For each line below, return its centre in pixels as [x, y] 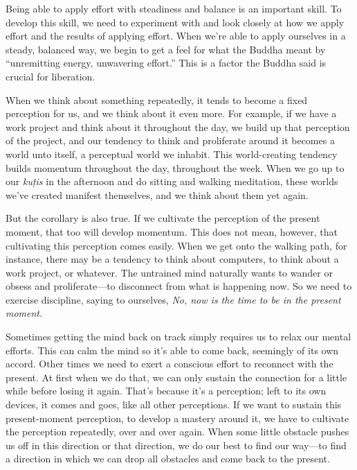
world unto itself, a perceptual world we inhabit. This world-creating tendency [172, 154]
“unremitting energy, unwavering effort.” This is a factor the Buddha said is [166, 63]
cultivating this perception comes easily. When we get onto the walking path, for [176, 245]
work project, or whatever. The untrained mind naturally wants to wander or [169, 272]
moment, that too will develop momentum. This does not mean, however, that [172, 231]
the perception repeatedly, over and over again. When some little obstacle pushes [177, 432]
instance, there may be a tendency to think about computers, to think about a [172, 259]
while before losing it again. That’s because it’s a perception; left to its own [166, 391]
